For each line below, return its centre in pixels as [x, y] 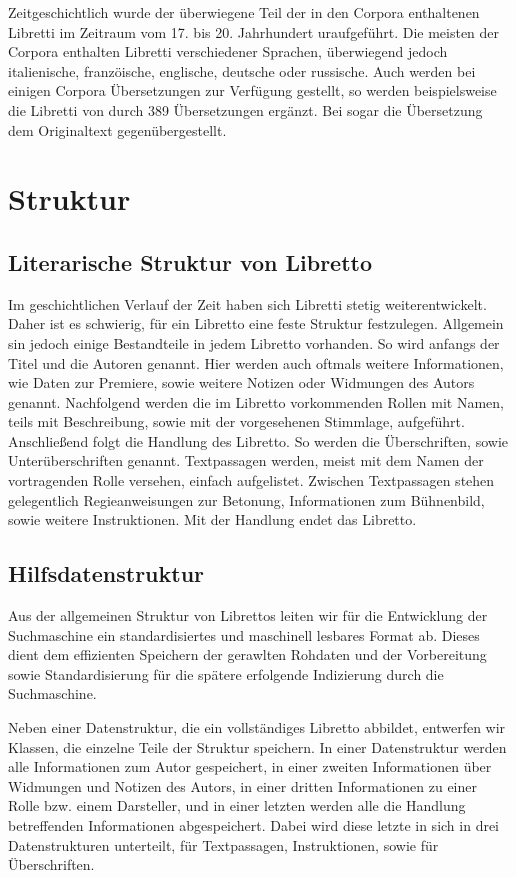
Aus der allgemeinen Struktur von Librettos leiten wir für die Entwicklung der [248, 615]
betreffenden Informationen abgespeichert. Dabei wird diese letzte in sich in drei [254, 825]
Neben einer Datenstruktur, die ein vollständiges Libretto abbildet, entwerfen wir [257, 727]
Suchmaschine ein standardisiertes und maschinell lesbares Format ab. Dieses [244, 634]
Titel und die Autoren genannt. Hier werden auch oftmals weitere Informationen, [256, 362]
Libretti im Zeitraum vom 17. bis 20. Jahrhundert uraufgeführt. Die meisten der [254, 31]
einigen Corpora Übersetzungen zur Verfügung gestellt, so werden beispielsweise [252, 90]
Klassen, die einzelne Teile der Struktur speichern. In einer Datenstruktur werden [257, 746]
